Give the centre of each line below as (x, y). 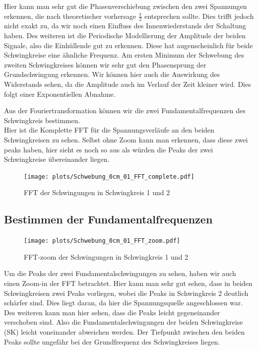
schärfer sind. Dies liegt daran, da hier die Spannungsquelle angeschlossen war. (124, 303)
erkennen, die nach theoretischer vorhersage (70, 16)
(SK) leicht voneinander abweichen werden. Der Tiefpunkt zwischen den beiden (125, 332)
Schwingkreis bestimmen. (42, 120)
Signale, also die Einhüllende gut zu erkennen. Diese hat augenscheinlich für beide (129, 45)
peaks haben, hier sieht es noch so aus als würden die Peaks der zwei (109, 149)
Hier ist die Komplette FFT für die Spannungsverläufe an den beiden (109, 130)
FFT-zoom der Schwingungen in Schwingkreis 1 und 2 (106, 256)
